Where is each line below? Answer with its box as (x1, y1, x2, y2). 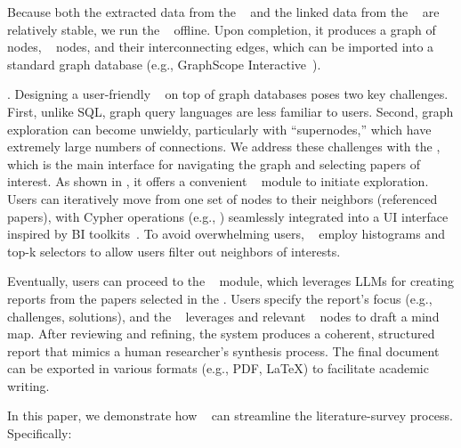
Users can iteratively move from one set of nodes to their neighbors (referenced (7, 189, 438, 208)
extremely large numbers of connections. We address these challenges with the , (7, 137, 441, 156)
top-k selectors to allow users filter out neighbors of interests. (7, 241, 341, 260)
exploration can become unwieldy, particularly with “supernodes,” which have (7, 119, 432, 138)
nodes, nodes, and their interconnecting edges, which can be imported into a (7, 37, 434, 56)
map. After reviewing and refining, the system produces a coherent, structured (7, 324, 435, 343)
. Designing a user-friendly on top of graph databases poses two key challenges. (7, 85, 449, 103)
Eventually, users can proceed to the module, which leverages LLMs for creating (7, 272, 454, 290)
